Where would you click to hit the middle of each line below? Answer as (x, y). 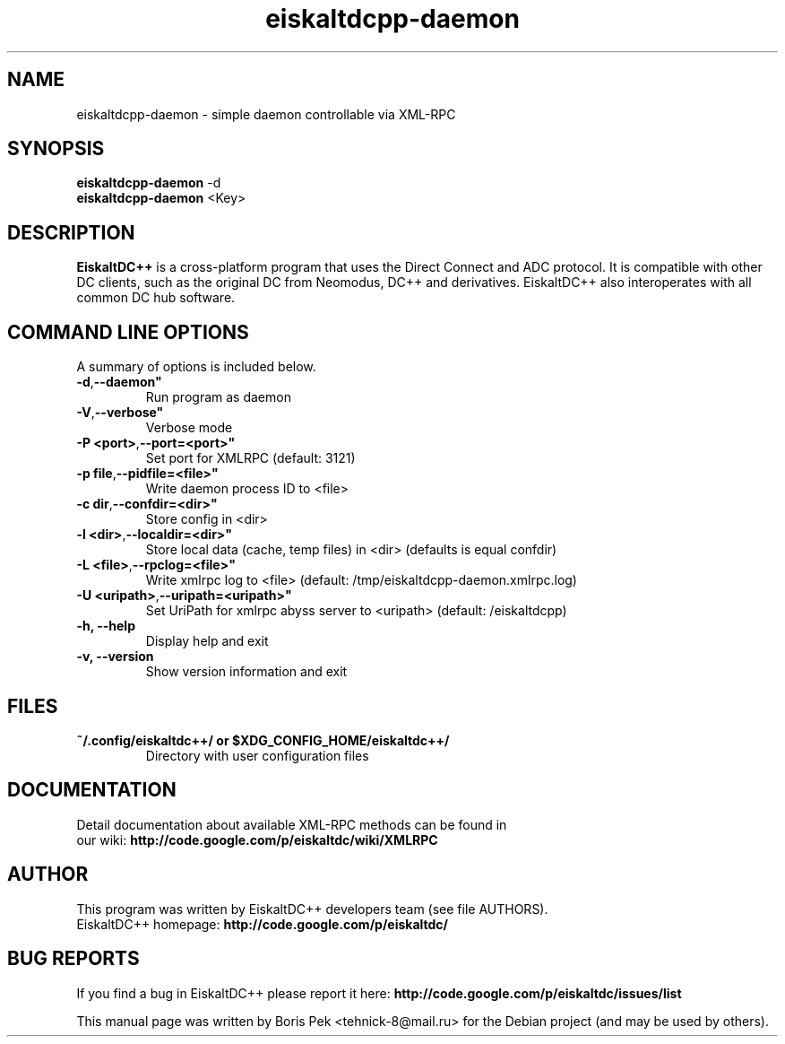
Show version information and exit (246, 672)
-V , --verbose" (120, 413)
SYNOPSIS (56, 149)
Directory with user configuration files (257, 755)
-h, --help (106, 626)
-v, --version (115, 657)
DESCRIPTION (71, 232)
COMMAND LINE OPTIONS (128, 332)
